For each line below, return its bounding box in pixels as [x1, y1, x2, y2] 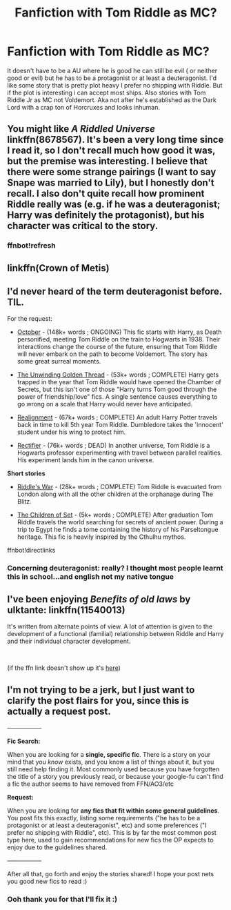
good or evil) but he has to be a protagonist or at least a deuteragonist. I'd [7, 74, 217, 82]
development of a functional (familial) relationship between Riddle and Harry [7, 630, 224, 638]
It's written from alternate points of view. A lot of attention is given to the [7, 622, 212, 631]
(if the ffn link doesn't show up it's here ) [7, 664, 121, 672]
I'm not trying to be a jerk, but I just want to [7, 684, 195, 695]
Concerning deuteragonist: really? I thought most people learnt [7, 564, 223, 573]
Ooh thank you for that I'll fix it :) [7, 894, 118, 904]
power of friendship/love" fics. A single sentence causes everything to [17, 393, 218, 401]
